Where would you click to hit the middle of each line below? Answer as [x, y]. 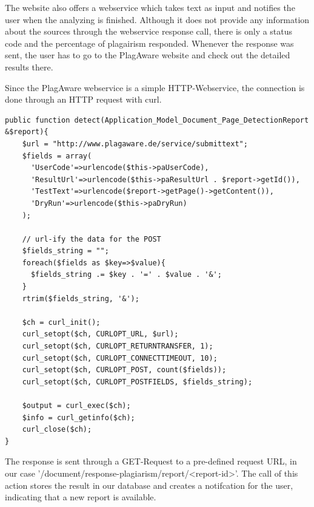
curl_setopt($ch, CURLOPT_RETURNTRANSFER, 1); [118, 346]
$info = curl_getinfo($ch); [78, 417]
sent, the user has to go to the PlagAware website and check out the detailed [148, 55]
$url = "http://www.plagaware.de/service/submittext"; [135, 144]
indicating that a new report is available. [81, 497]
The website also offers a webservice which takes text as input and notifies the [150, 7]
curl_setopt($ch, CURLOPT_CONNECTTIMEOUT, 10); [120, 358]
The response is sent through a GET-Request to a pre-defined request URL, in [151, 461]
